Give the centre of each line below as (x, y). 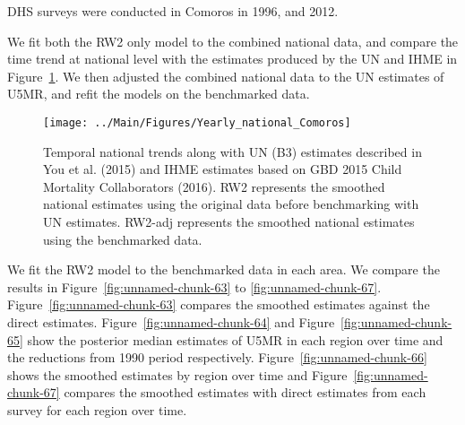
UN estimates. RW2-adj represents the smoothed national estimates (229, 221)
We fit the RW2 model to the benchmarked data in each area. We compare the (224, 269)
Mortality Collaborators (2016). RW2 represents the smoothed (214, 186)
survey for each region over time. (97, 409)
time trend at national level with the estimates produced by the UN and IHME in (232, 59)
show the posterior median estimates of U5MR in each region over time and (235, 339)
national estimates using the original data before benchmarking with (231, 204)
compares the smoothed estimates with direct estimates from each (245, 392)
